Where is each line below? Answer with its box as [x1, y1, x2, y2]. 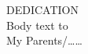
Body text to [6, 16, 68, 33]
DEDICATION [6, 2, 79, 17]
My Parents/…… [6, 32, 82, 49]
